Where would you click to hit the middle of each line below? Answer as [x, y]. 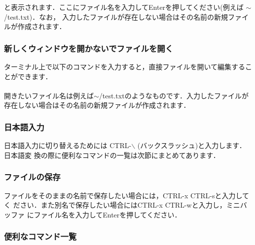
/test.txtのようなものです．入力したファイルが [174, 95]
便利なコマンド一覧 [40, 236]
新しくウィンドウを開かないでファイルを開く [89, 48]
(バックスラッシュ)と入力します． [192, 145]
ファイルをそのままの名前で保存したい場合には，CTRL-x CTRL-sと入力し [123, 195]
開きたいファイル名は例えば [49, 95]
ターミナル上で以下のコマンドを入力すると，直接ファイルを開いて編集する [125, 66]
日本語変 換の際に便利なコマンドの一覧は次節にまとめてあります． [112, 155]
